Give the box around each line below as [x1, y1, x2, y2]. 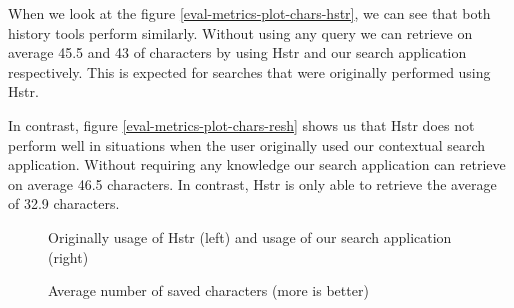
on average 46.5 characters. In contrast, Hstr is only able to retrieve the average [8, 173, 497, 194]
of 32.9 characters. [8, 193, 120, 214]
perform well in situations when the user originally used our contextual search [8, 134, 486, 155]
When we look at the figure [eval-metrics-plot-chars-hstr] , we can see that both [8, 3, 491, 23]
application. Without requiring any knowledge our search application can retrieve [8, 154, 506, 175]
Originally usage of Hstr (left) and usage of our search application [48, 226, 452, 247]
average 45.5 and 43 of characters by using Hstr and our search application [8, 42, 467, 63]
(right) [48, 246, 89, 267]
